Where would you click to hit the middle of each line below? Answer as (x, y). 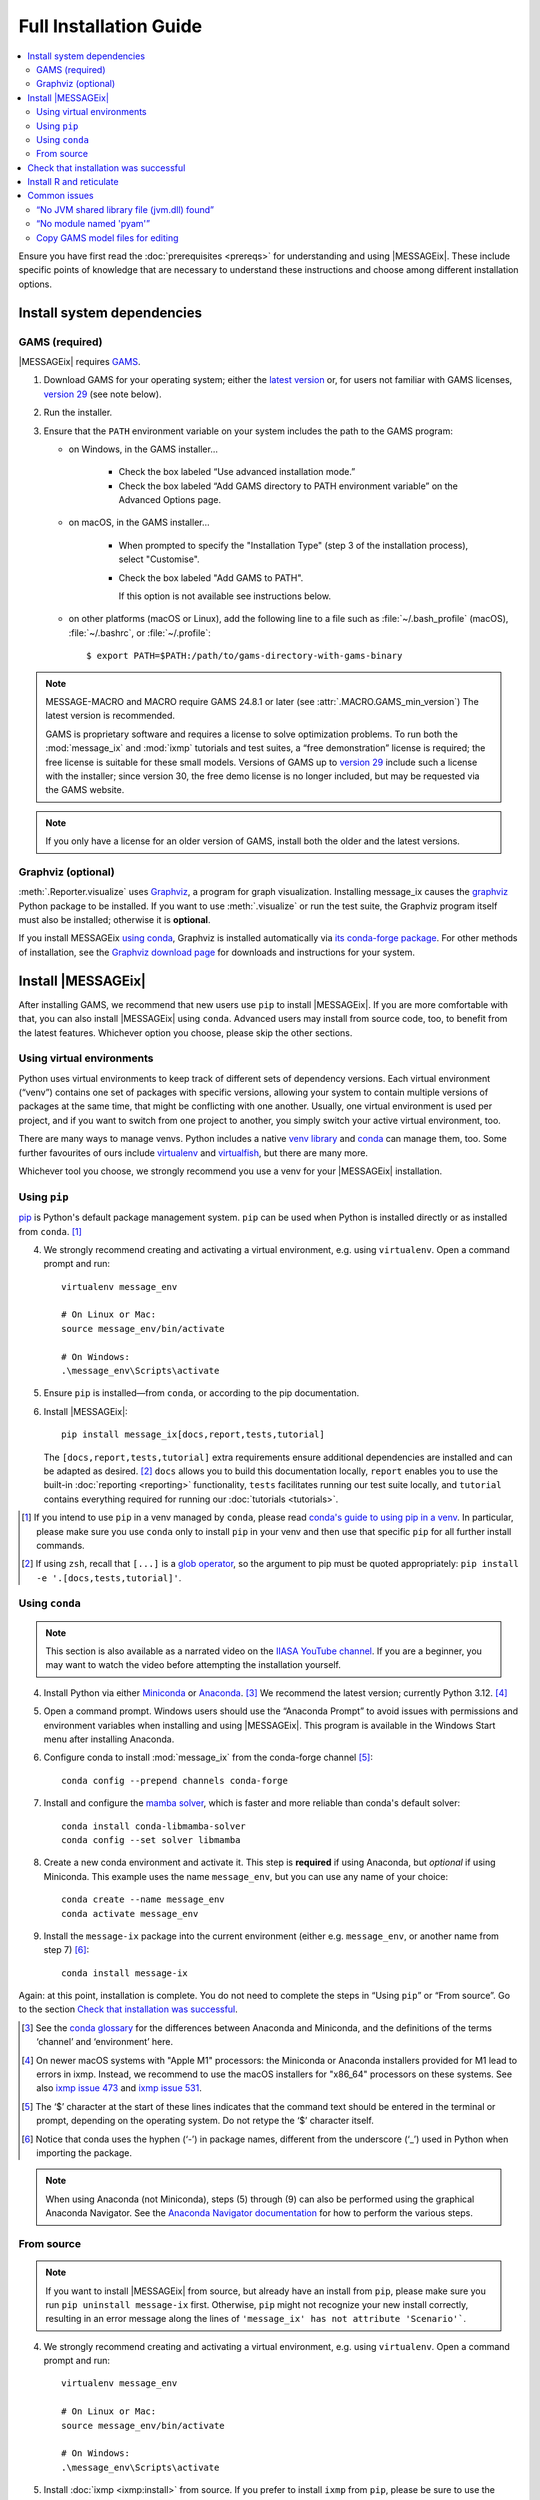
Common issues (60, 196)
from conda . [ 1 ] (50, 1231)
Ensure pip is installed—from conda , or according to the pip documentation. (201, 1393)
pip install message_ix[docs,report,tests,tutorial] (193, 1434)
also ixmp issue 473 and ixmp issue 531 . (119, 2088)
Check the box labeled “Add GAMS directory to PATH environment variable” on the (288, 486)
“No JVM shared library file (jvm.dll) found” (125, 209)
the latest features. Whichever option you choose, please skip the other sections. (185, 1032)
